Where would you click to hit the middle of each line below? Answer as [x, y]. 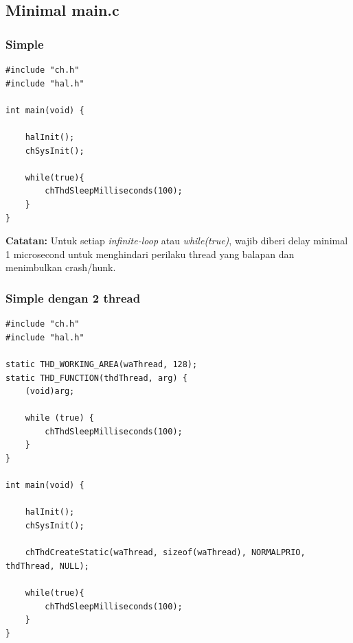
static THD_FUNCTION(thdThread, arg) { [96, 378]
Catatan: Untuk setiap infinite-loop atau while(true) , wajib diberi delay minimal [177, 241]
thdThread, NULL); [47, 566]
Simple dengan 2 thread [73, 297]
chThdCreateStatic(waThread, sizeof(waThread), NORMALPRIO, [165, 553]
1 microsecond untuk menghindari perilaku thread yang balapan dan [150, 254]
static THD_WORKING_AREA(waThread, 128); [102, 364]
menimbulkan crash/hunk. [61, 267]
